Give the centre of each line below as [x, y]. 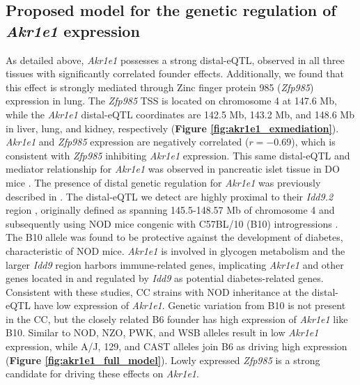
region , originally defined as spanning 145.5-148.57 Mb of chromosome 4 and [170, 210]
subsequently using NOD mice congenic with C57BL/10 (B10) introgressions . [172, 223]
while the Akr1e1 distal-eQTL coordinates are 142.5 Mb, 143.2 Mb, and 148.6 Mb [180, 114]
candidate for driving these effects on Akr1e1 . [102, 374]
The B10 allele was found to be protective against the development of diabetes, [174, 237]
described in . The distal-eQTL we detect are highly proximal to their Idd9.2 [170, 196]
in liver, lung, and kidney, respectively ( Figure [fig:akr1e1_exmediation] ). [172, 128]
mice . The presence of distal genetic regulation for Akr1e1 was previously [163, 182]
